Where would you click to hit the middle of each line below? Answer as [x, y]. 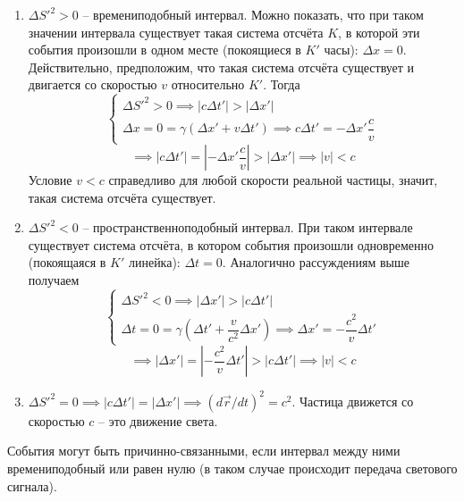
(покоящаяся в [67, 262]
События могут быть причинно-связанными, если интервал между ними [204, 451]
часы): [341, 50]
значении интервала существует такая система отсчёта [176, 32]
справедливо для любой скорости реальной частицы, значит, [273, 180]
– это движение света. [158, 420]
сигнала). [32, 485]
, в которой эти [379, 32]
